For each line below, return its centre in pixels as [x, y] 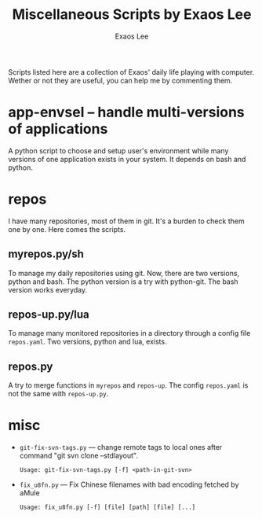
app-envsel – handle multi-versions [126, 112]
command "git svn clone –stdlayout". [79, 456]
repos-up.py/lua [49, 315]
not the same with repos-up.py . [58, 394]
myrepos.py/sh [46, 254]
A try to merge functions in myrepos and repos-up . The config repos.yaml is [128, 385]
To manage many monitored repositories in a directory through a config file [129, 333]
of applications [58, 129]
